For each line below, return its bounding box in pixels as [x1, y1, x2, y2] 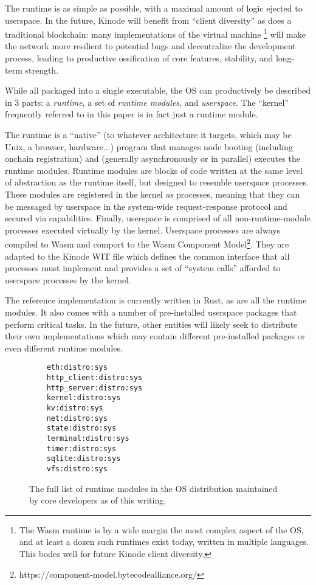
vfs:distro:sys [46, 464, 108, 473]
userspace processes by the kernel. [5, 273, 131, 286]
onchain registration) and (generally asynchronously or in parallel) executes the [5, 152, 300, 165]
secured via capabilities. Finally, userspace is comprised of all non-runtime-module [5, 212, 311, 224]
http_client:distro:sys [46, 373, 143, 382]
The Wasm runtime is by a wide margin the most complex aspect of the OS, [19, 523, 304, 536]
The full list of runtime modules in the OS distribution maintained [29, 482, 278, 494]
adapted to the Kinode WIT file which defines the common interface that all [5, 249, 290, 262]
